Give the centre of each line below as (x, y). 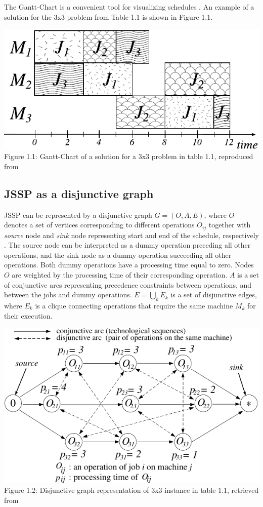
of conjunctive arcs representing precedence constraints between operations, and (128, 284)
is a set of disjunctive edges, (214, 295)
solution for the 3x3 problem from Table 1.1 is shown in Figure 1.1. (108, 16)
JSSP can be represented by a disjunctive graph (78, 214)
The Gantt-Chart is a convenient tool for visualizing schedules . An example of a (129, 7)
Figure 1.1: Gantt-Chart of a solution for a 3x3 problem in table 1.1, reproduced (129, 156)
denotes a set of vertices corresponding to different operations (99, 225)
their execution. (28, 315)
